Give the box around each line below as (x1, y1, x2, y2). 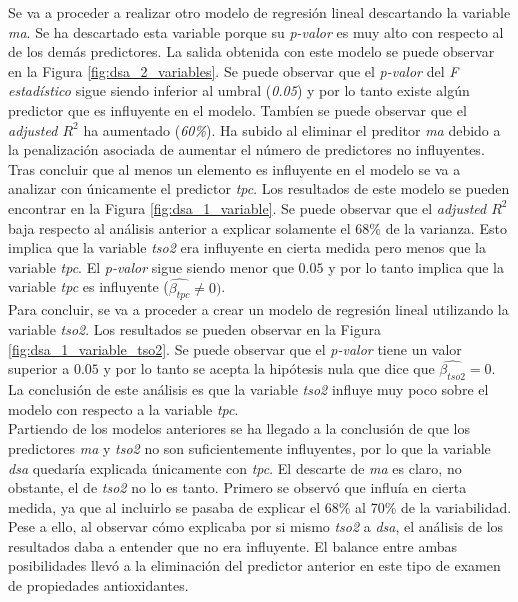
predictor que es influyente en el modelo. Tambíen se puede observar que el (8, 99, 467, 120)
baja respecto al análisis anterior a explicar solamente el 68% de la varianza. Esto (8, 217, 507, 238)
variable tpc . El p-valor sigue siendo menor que (8, 256, 294, 277)
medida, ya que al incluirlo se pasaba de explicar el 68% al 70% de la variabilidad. (8, 496, 512, 517)
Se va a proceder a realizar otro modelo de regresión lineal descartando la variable (8, 2, 511, 22)
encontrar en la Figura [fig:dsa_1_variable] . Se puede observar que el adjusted (8, 197, 487, 218)
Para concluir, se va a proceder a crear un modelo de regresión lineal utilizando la (8, 299, 509, 320)
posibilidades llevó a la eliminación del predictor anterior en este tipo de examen (8, 555, 501, 576)
